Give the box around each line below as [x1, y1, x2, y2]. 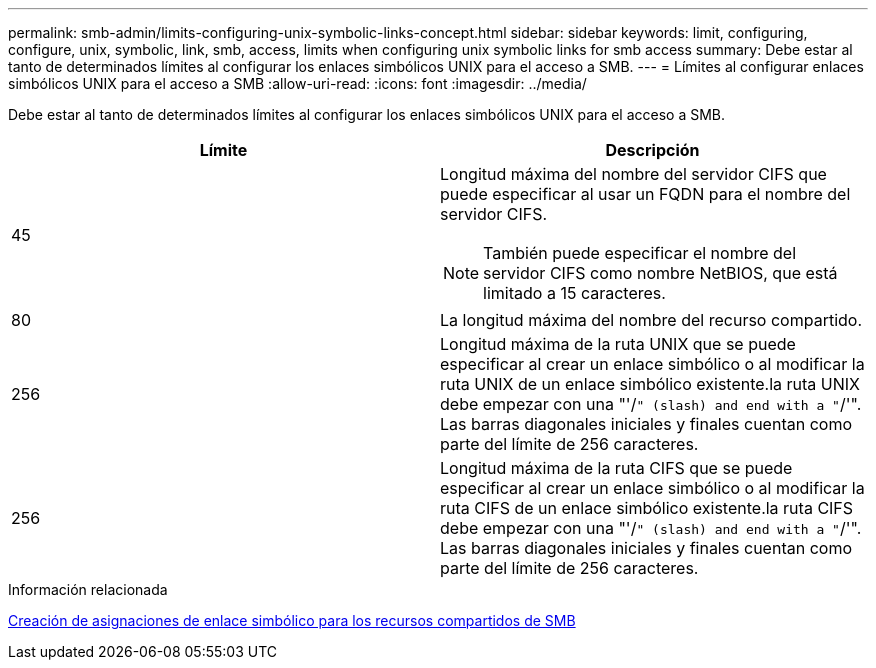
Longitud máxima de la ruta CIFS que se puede [440, 458, 793, 478]
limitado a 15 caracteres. [483, 283, 666, 303]
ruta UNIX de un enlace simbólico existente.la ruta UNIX [440, 374, 861, 394]
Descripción [605, 140, 700, 160]
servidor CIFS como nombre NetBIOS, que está [483, 263, 838, 283]
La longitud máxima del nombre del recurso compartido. [440, 310, 863, 330]
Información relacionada [8, 581, 168, 598]
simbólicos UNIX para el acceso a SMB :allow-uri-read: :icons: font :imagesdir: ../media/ [8, 75, 587, 92]
